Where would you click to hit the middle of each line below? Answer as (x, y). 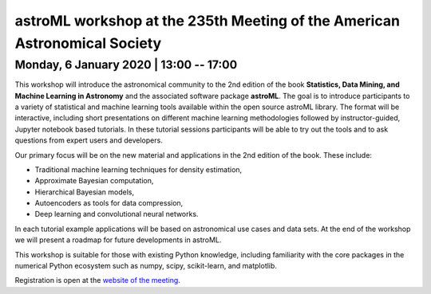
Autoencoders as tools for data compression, (109, 203)
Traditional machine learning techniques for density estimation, (138, 169)
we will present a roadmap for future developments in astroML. (118, 240)
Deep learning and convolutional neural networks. (117, 214)
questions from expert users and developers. (89, 140)
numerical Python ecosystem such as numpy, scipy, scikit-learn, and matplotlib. (146, 266)
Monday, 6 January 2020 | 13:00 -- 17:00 (126, 65)
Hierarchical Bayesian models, (85, 192)
